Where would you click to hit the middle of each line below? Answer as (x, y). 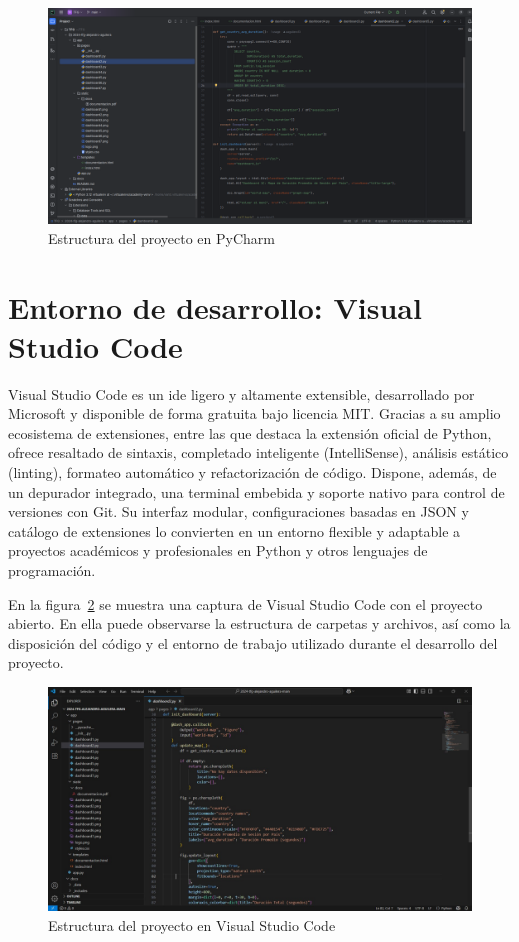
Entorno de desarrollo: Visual (215, 306)
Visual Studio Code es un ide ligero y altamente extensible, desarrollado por (241, 393)
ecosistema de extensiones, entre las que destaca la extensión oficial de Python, (250, 432)
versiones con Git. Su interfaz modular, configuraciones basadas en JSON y (238, 511)
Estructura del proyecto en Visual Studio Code (192, 924)
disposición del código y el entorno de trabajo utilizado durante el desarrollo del (253, 642)
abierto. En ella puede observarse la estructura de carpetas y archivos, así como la (259, 623)
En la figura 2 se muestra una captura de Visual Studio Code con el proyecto (245, 603)
